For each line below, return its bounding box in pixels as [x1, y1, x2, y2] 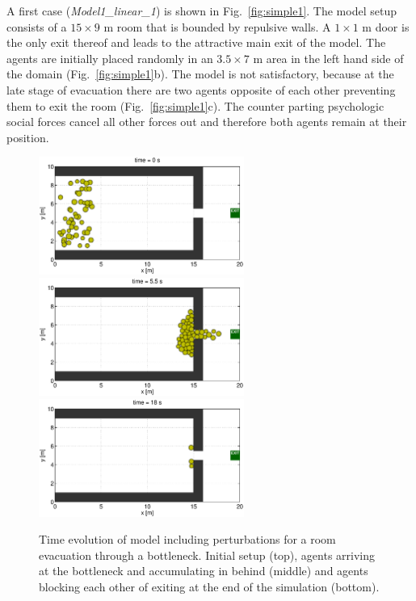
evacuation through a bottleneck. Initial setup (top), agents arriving [39, 546, 376, 563]
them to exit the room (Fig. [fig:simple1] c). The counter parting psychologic [6, 97, 384, 114]
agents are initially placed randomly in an [6, 49, 213, 66]
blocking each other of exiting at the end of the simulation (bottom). [39, 578, 380, 595]
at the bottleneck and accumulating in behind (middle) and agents [39, 562, 368, 579]
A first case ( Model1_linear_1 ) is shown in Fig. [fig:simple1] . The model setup [6, 2, 397, 19]
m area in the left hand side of [253, 49, 404, 66]
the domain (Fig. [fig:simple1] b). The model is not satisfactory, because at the [6, 65, 394, 82]
